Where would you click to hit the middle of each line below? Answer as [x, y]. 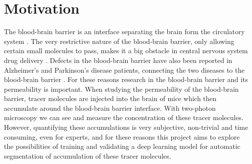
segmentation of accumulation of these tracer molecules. [88, 155]
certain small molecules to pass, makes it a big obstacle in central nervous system [126, 51]
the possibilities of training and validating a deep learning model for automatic [122, 146]
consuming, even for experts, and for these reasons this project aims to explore [122, 136]
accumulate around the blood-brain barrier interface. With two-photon [110, 108]
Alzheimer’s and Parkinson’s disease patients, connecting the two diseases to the [124, 70]
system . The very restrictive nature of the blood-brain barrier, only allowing [119, 41]
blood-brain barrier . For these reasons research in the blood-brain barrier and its [126, 79]
